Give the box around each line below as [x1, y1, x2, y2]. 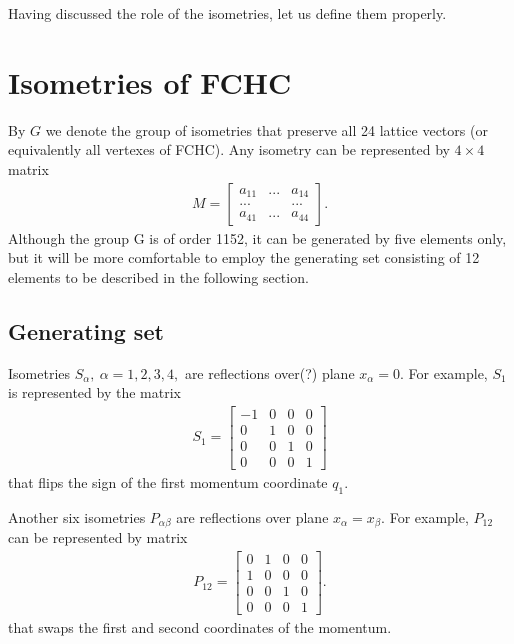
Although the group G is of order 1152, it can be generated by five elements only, [8, 227, 507, 248]
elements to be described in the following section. [8, 266, 309, 287]
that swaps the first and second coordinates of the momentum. [8, 616, 392, 637]
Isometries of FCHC [8, 61, 292, 102]
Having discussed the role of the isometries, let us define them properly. [8, 3, 447, 23]
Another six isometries [8, 506, 146, 527]
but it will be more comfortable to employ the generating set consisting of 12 [8, 247, 480, 268]
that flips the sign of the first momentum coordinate [8, 471, 328, 492]
